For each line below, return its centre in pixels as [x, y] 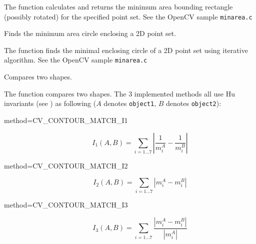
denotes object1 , [130, 103]
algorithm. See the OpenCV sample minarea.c [76, 60]
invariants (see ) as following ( [50, 103]
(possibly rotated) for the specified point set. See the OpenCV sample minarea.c [128, 16]
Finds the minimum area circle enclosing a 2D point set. [90, 33]
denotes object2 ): [193, 103]
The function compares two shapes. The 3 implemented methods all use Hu [119, 93]
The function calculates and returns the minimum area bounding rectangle [118, 6]
